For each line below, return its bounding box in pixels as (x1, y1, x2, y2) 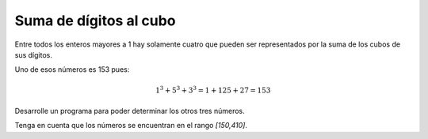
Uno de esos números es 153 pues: (14, 65, 130, 74)
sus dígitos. (14, 50, 53, 59)
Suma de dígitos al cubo (14, 12, 176, 29)
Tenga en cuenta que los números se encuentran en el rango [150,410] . (14, 121, 247, 130)
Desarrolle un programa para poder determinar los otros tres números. (14, 106, 245, 115)
